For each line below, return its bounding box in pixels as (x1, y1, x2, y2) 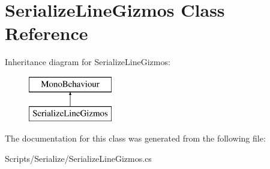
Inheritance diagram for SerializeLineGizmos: (5, 56, 170, 68)
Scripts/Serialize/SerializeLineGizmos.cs (5, 152, 152, 164)
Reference (5, 21, 88, 45)
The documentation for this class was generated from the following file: (5, 132, 266, 145)
